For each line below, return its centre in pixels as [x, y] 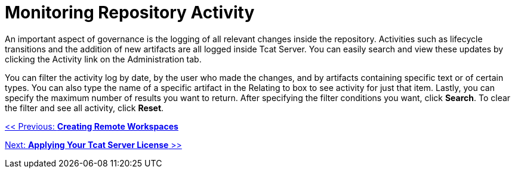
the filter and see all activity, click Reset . [84, 108]
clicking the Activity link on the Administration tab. [103, 59]
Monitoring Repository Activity [130, 12]
